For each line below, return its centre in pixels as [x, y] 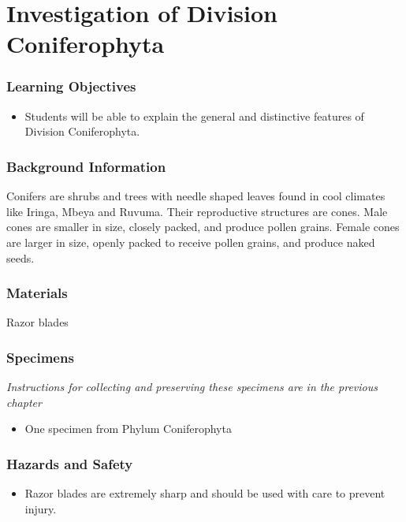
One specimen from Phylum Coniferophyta [128, 429]
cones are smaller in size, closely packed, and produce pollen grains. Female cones [203, 227]
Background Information [86, 166]
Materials [37, 293]
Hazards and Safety [70, 463]
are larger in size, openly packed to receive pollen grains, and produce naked [191, 242]
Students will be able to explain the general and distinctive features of [194, 116]
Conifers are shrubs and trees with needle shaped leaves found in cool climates [196, 196]
